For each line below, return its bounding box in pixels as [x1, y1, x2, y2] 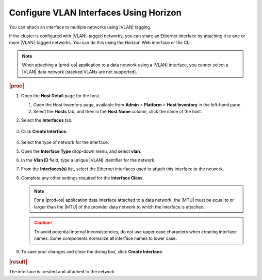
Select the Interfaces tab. [21, 118, 73, 123]
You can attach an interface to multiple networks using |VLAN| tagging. [9, 24, 151, 30]
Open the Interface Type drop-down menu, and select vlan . [21, 148, 142, 154]
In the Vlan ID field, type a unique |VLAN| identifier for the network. [21, 157, 156, 163]
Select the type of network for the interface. [21, 139, 109, 145]
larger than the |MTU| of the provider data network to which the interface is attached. [34, 204, 205, 210]
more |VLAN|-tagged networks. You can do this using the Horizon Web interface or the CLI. [9, 40, 192, 45]
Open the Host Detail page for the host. [21, 93, 100, 99]
